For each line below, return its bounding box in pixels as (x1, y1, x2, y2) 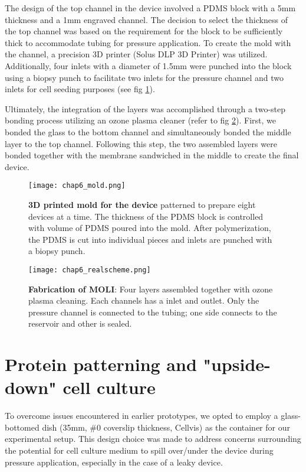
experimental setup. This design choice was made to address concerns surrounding (5, 432, 301, 445)
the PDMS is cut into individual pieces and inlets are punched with (28, 233, 272, 245)
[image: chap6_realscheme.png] (28, 265, 151, 274)
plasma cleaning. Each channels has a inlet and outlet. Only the (28, 294, 259, 307)
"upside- (203, 352, 271, 376)
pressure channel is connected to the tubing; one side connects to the (28, 305, 277, 318)
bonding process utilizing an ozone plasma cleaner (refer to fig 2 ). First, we (5, 114, 276, 126)
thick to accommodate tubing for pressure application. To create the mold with (5, 36, 291, 48)
